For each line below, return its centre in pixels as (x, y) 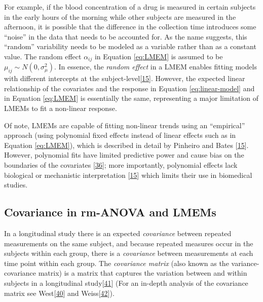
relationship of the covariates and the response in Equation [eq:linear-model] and (129, 88)
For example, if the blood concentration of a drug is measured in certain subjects (130, 7)
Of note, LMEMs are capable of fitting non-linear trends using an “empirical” (125, 125)
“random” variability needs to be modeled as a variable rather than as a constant (130, 46)
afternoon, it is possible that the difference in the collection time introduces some (130, 27)
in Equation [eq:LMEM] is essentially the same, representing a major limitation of (131, 98)
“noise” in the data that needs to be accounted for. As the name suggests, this (126, 36)
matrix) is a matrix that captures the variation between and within (143, 273)
